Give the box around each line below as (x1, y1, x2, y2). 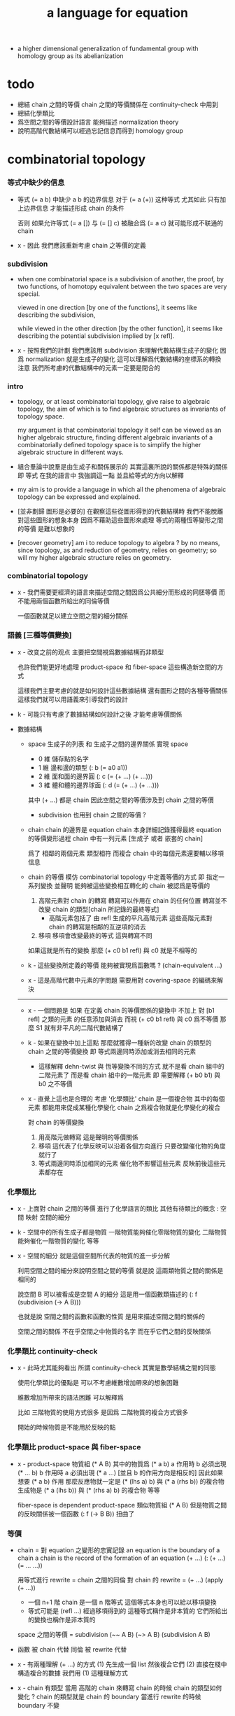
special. (17, 289, 41, 298)
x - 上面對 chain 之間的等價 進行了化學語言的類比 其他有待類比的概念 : (17, 1204, 219, 1213)
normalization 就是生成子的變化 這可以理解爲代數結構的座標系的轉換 (25, 355, 222, 363)
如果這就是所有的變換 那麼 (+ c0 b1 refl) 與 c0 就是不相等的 (27, 946, 197, 955)
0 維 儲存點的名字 (38, 754, 90, 763)
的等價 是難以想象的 (17, 525, 75, 533)
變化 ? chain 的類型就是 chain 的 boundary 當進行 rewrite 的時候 (17, 1692, 201, 1701)
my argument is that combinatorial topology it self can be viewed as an (17, 426, 222, 435)
